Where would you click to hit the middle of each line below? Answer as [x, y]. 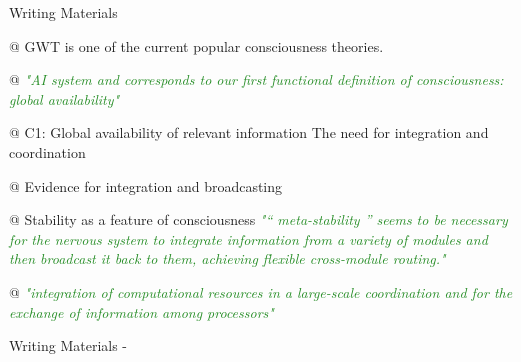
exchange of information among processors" [141, 311]
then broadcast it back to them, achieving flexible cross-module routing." [227, 258]
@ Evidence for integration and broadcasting [146, 185]
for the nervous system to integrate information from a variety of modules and [248, 238]
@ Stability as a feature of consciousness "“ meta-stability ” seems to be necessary [258, 219]
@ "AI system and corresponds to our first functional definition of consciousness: [256, 79]
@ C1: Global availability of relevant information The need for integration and [249, 132]
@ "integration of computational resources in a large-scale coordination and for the [261, 291]
